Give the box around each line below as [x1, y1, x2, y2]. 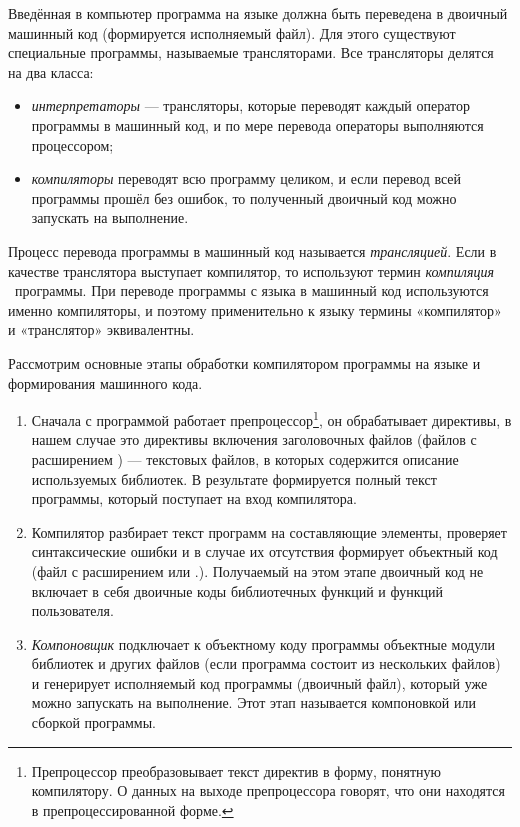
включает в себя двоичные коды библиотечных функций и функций [31, 580, 444, 601]
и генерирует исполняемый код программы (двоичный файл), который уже [31, 672, 488, 693]
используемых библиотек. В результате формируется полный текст [31, 468, 437, 489]
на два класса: [8, 61, 94, 82]
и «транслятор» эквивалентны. [8, 319, 195, 340]
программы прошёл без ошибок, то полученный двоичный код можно [31, 187, 457, 208]
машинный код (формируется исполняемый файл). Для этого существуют [8, 22, 456, 43]
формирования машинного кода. [8, 372, 203, 393]
